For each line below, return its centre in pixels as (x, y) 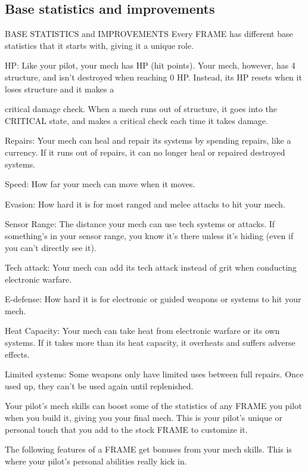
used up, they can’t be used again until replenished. (99, 385)
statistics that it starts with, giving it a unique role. (99, 45)
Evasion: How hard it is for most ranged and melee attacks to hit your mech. (145, 204)
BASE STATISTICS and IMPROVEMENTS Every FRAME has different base (149, 34)
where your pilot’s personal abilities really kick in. (96, 461)
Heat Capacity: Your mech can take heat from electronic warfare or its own (142, 331)
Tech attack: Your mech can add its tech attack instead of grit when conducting (151, 267)
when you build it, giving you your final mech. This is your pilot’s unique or (144, 418)
